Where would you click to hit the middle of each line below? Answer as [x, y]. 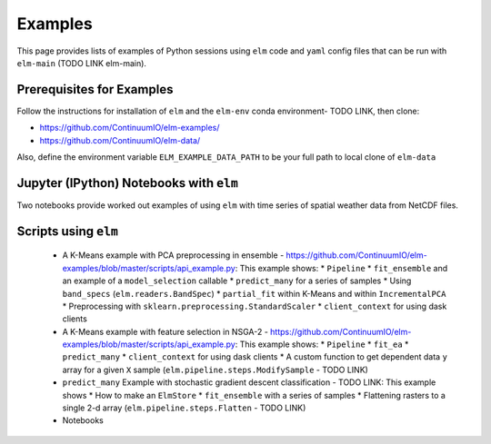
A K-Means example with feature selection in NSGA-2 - [165, 331]
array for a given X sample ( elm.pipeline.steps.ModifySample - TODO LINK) [215, 370]
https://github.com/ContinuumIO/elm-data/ [120, 140]
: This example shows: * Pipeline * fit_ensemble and [341, 268]
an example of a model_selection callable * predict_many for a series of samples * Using [237, 281]
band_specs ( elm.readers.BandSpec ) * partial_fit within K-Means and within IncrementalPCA [254, 293]
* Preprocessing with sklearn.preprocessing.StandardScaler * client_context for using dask [255, 306]
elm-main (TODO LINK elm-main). [82, 63]
